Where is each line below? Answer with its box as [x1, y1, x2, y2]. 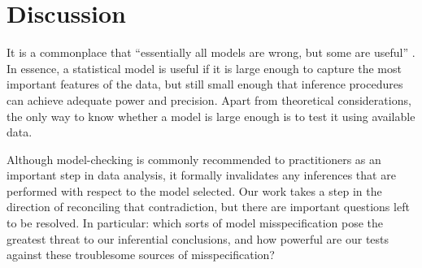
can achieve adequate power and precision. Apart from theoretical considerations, [7, 91, 411, 108]
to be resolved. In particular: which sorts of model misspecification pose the [7, 214, 383, 231]
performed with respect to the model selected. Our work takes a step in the [7, 182, 382, 199]
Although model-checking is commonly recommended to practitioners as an [7, 150, 381, 167]
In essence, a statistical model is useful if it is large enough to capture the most [7, 59, 402, 76]
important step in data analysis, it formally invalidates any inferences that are [7, 166, 396, 184]
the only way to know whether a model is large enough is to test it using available [7, 107, 415, 124]
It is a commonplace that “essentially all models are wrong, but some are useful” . [7, 44, 415, 61]
